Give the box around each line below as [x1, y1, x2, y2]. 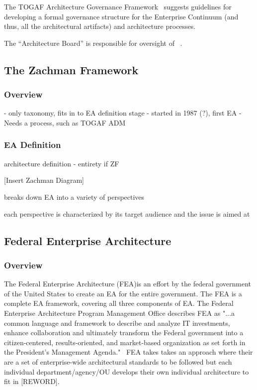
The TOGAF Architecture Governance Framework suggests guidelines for [4, 1, 232, 11]
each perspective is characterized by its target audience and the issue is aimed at [4, 208, 250, 219]
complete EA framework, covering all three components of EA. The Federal [4, 298, 234, 308]
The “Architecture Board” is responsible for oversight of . [4, 37, 182, 48]
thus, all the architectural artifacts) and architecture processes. [4, 21, 196, 31]
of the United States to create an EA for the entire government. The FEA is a [4, 288, 242, 298]
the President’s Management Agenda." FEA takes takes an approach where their [4, 347, 253, 357]
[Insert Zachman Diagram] [4, 175, 84, 185]
